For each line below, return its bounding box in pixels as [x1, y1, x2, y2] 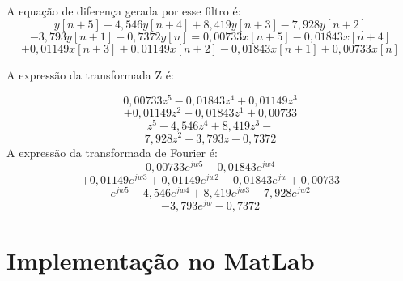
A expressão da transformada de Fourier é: [6, 143, 218, 160]
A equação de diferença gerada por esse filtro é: [6, 2, 241, 19]
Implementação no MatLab [6, 243, 315, 276]
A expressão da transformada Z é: [6, 66, 174, 83]
